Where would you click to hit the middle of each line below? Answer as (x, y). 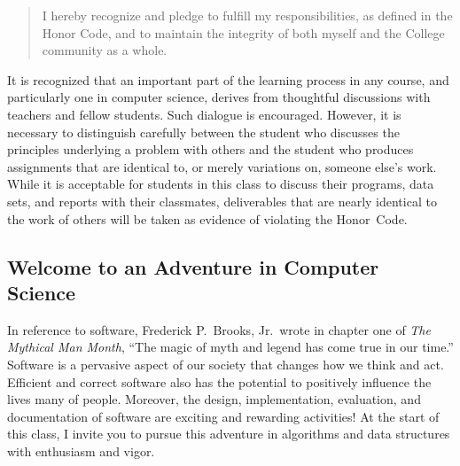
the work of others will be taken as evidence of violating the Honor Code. (207, 218)
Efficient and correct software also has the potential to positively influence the (219, 381)
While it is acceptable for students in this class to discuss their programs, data (221, 184)
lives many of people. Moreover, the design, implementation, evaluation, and (214, 399)
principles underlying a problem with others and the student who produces (211, 149)
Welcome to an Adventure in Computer (193, 266)
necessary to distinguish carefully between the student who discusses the (203, 132)
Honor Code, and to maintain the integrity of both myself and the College (243, 32)
